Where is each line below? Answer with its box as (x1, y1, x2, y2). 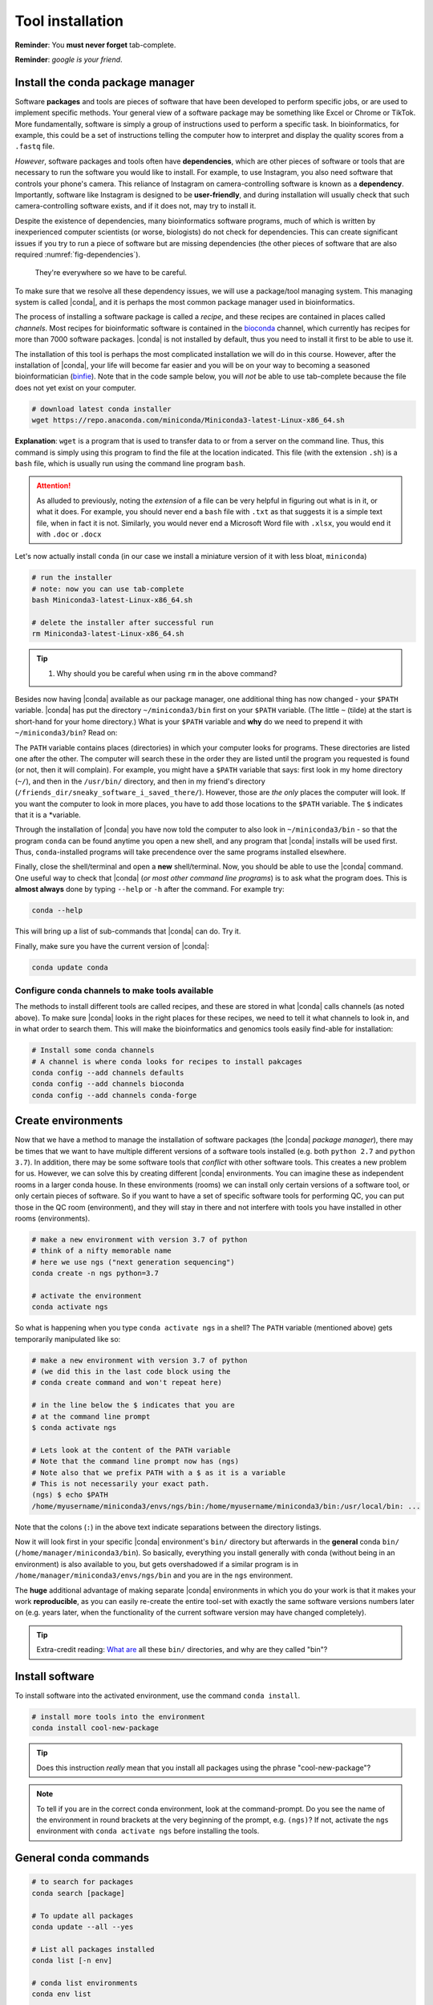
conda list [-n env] (31, 1956, 112, 1965)
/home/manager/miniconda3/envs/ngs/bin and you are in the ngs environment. (14, 1570, 293, 1580)
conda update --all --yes (31, 1922, 134, 1931)
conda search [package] (31, 1889, 126, 1898)
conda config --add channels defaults (31, 1067, 184, 1077)
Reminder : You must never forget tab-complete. (14, 40, 176, 50)
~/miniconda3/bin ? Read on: (14, 728, 118, 738)
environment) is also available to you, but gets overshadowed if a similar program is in (14, 1559, 298, 1569)
